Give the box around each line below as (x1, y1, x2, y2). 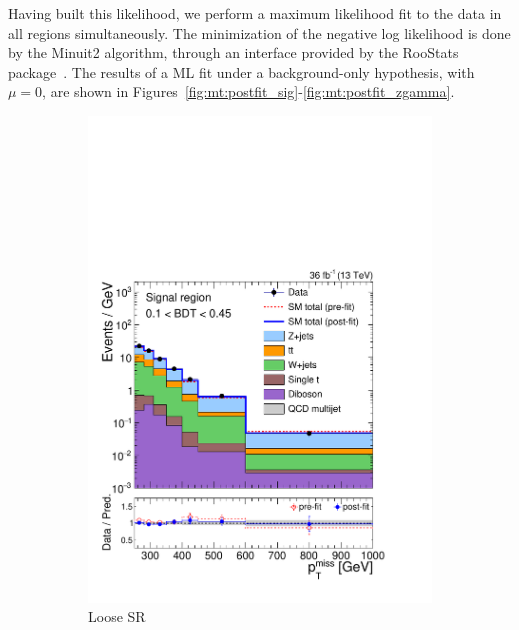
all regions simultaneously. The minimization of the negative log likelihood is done (8, 22, 511, 43)
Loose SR (88, 606, 146, 627)
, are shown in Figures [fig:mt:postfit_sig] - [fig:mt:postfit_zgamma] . (42, 81, 455, 102)
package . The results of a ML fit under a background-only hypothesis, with (8, 61, 475, 82)
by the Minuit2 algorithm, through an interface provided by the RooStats (8, 42, 459, 63)
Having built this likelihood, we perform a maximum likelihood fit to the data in (8, 3, 502, 23)
